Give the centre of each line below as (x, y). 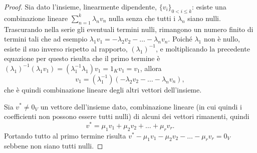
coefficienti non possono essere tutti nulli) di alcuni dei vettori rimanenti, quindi (127, 116)
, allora (151, 68)
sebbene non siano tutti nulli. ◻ (54, 146)
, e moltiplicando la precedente (203, 48)
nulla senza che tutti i (142, 18)
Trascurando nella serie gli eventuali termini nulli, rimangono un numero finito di (129, 29)
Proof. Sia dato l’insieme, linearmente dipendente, (80, 6)
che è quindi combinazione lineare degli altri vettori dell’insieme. (103, 89)
